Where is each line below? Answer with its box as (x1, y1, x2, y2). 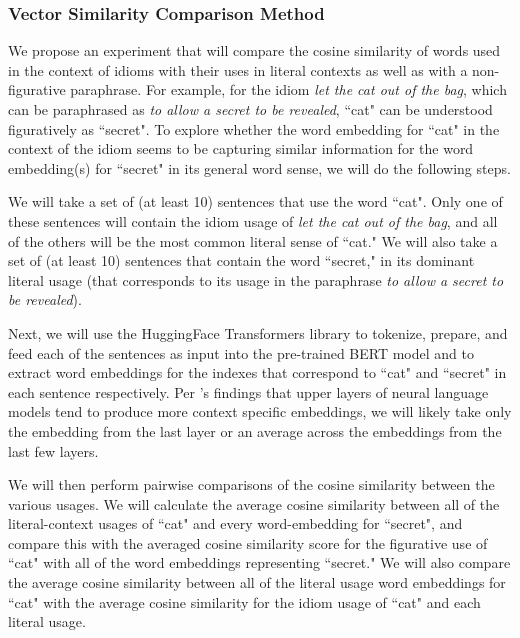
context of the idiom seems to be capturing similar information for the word (8, 138, 474, 159)
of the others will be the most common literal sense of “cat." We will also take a (8, 230, 498, 251)
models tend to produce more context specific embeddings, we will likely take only (8, 401, 512, 422)
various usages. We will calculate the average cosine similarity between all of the (8, 493, 500, 514)
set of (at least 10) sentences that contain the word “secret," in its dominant (8, 250, 475, 271)
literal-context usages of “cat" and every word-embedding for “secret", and (8, 513, 463, 534)
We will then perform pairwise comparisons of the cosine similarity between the (8, 474, 495, 495)
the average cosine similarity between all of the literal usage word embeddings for (8, 572, 506, 593)
